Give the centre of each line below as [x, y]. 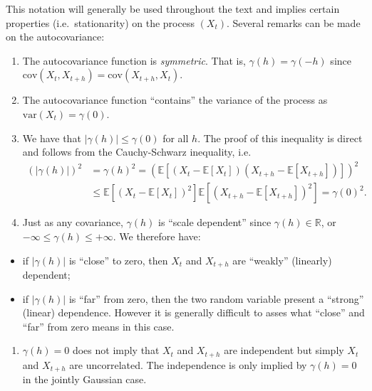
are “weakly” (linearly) [282, 260]
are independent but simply [284, 350]
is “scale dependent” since [215, 222]
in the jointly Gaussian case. [84, 379]
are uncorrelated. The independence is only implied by [188, 364]
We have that [52, 138]
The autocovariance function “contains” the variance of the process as [175, 100]
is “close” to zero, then [118, 260]
